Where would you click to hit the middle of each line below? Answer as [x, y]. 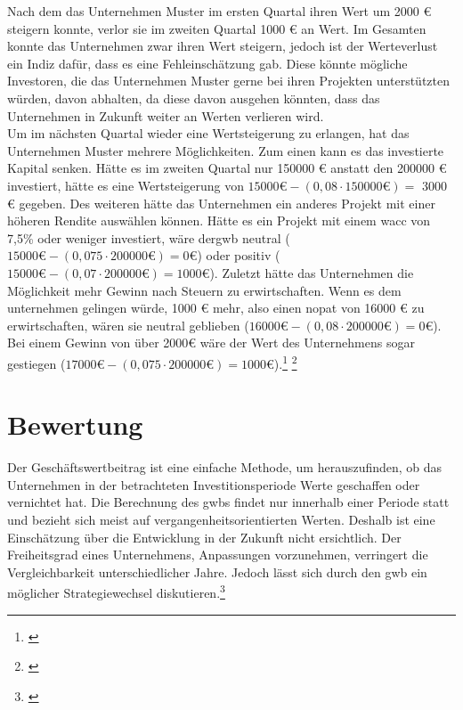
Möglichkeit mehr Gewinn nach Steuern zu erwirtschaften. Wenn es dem [204, 290]
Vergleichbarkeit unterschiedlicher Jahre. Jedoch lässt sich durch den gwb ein [217, 571]
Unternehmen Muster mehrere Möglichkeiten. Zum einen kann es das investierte [226, 150]
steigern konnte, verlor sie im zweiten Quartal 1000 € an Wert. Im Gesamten [217, 28]
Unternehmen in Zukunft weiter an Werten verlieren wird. [166, 115]
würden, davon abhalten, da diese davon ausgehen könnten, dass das [194, 98]
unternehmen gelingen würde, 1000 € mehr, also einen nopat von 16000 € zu [216, 308]
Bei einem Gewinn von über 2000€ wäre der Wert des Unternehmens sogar [211, 343]
